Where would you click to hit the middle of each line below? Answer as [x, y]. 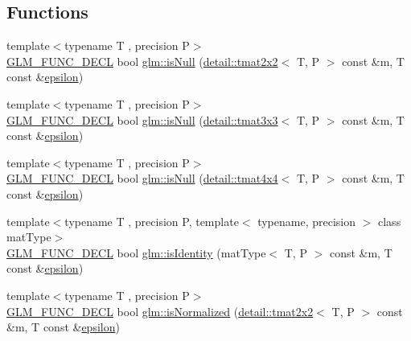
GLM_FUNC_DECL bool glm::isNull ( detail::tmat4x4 [142, 178]
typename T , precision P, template [152, 221]
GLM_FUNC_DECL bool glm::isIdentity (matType [136, 252]
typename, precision [307, 221]
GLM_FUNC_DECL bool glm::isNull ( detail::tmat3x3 [142, 119]
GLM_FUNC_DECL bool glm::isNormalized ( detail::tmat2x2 [160, 311]
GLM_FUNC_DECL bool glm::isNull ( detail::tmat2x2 [142, 61]
